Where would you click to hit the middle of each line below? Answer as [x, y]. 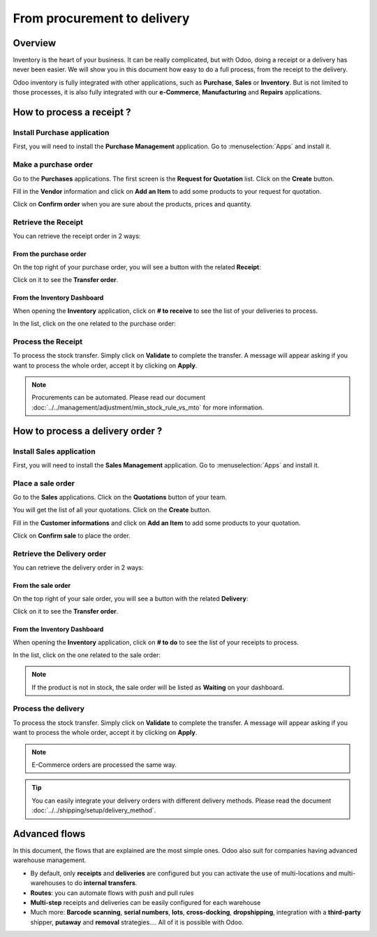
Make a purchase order [53, 164]
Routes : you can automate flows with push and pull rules [112, 893]
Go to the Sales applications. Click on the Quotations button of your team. [120, 498]
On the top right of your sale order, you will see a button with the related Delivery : [131, 598]
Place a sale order [44, 483]
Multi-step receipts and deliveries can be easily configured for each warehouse [146, 903]
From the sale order [42, 586]
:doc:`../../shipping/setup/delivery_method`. [94, 810]
